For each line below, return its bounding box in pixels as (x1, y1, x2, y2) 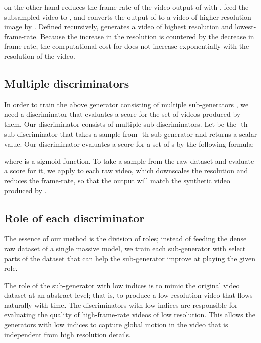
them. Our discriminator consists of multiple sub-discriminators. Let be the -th (4, 118, 248, 129)
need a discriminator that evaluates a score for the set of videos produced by (4, 109, 241, 119)
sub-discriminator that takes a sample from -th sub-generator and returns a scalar (4, 128, 257, 139)
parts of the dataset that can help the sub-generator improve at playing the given (4, 253, 255, 263)
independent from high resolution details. (4, 329, 131, 339)
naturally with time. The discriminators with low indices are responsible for (4, 299, 238, 310)
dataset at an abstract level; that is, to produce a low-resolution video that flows (4, 290, 253, 300)
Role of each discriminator (4, 210, 145, 225)
